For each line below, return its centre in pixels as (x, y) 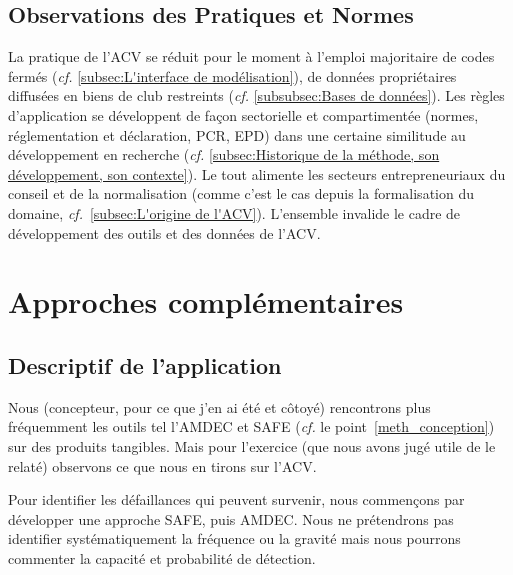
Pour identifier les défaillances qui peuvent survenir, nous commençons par (236, 499)
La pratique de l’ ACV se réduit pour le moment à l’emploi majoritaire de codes (251, 56)
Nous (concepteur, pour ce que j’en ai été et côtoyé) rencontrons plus (219, 406)
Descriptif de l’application (145, 364)
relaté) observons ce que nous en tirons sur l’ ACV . (162, 465)
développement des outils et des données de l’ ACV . (164, 232)
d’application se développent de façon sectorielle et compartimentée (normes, (243, 114)
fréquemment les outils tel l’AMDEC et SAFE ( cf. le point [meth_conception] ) (251, 426)
